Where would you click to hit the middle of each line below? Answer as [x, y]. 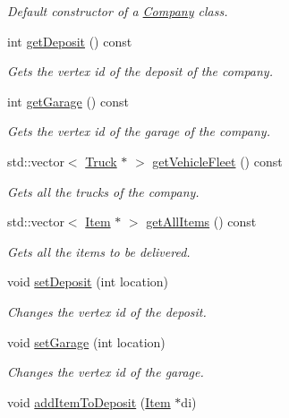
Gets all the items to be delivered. [99, 251]
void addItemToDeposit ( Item [89, 401]
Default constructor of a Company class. [118, 11]
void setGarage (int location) [86, 341]
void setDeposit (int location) [88, 282]
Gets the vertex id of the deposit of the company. [140, 71]
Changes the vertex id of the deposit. [107, 311]
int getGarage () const [68, 101]
